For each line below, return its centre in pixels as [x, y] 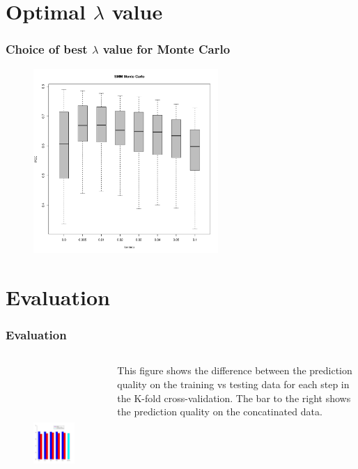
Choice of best [47, 49]
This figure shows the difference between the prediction [235, 370]
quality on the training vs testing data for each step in [233, 384]
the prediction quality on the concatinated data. [220, 412]
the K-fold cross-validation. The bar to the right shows [234, 398]
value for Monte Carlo [166, 49]
